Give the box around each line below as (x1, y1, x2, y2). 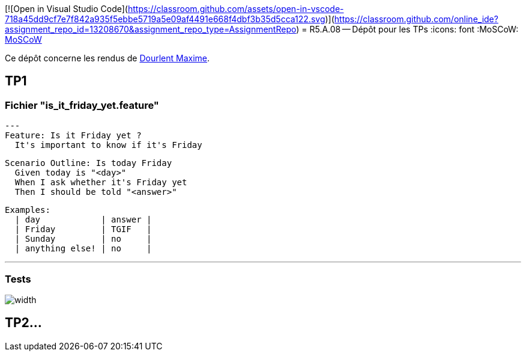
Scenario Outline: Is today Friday (5, 158, 172, 168)
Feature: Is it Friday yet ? (5, 130, 142, 141)
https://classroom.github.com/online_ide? (334, 14, 498, 24)
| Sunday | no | (14, 234, 152, 244)
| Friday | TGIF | (14, 224, 152, 235)
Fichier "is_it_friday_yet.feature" (5, 99, 159, 111)
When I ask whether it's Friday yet (14, 177, 187, 188)
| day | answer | (14, 215, 152, 225)
